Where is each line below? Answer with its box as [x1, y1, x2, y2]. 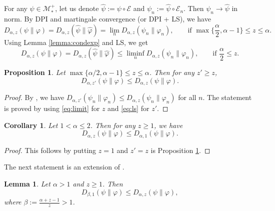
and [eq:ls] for [107, 103, 149, 113]
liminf [126, 50, 144, 57]
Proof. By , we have [4, 92, 64, 102]
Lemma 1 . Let [4, 178, 50, 189]
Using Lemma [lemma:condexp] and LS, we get [4, 36, 148, 47]
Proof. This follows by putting [4, 144, 96, 155]
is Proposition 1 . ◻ [150, 144, 210, 155]
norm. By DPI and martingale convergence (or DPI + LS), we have [4, 13, 211, 24]
